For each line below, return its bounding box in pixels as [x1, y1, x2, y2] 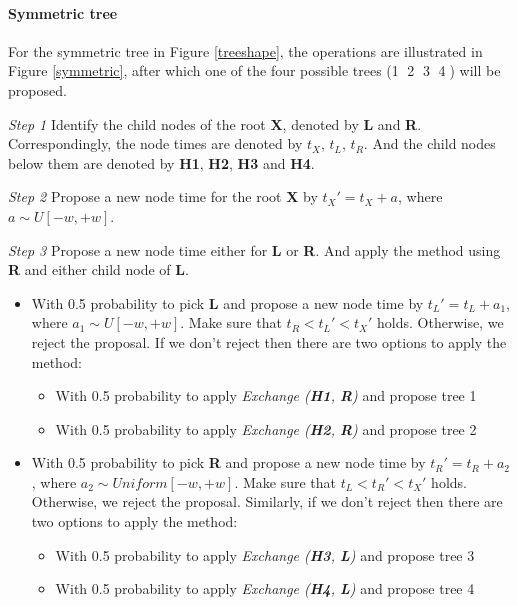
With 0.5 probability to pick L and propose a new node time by [31, 292, 424, 313]
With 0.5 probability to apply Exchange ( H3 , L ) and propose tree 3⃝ [55, 544, 479, 565]
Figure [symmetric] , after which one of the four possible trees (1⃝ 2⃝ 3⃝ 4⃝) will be [8, 60, 501, 81]
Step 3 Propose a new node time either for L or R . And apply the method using [8, 239, 501, 260]
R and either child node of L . [8, 259, 189, 280]
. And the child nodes [363, 133, 496, 154]
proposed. [8, 79, 67, 100]
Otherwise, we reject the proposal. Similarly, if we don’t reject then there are [31, 491, 503, 512]
